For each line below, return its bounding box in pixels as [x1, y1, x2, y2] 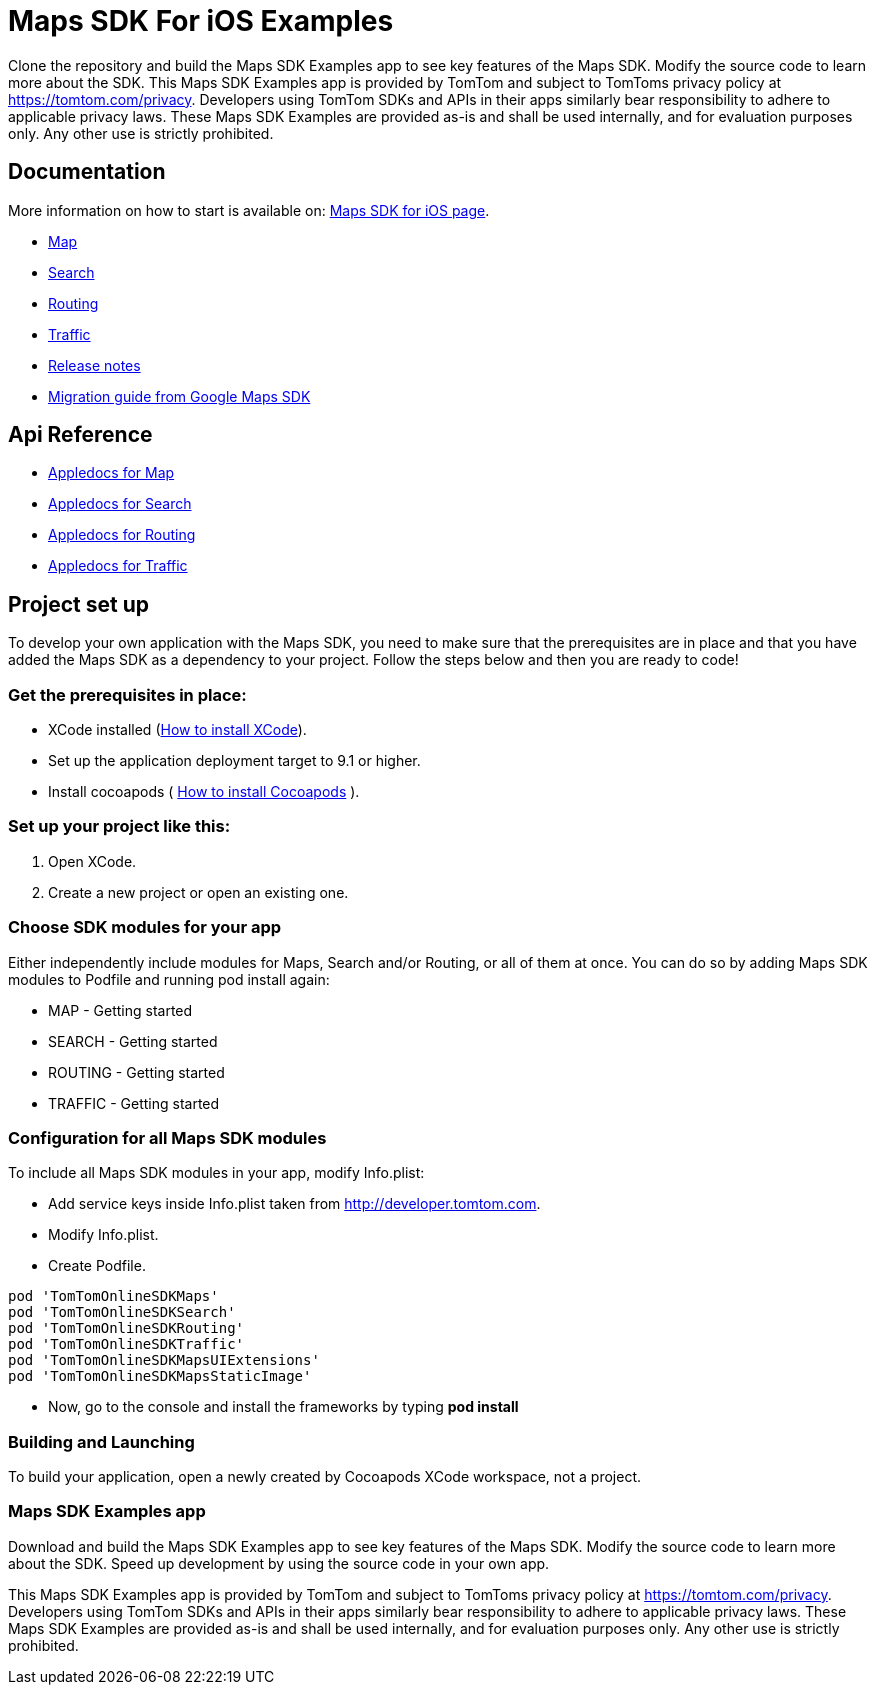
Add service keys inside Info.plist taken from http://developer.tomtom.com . [48, 1195, 541, 1213]
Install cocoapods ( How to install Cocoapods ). [48, 783, 360, 801]
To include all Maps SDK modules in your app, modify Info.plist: [8, 1164, 425, 1182]
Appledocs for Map [48, 464, 175, 482]
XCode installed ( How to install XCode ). [48, 721, 307, 739]
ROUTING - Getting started [48, 1063, 225, 1081]
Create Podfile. [48, 1257, 146, 1275]
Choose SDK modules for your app [8, 917, 282, 938]
